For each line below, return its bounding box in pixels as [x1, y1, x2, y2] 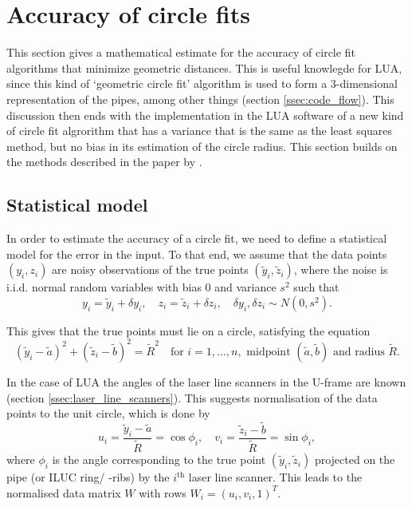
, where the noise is [293, 261, 388, 278]
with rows [139, 484, 186, 501]
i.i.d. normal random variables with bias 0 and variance [6, 279, 277, 295]
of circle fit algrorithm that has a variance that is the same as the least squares [6, 122, 393, 139]
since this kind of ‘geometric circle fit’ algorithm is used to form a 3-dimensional [6, 75, 398, 92]
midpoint [246, 346, 291, 358]
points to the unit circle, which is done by [6, 405, 210, 422]
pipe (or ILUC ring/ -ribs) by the [6, 469, 170, 485]
